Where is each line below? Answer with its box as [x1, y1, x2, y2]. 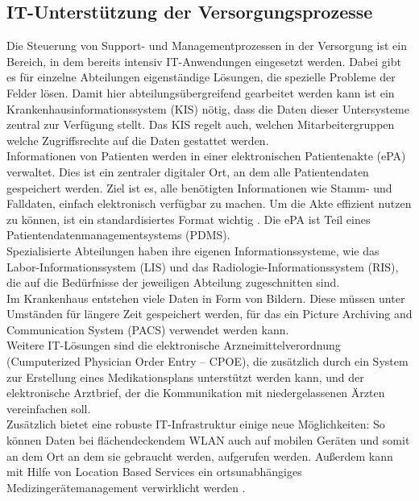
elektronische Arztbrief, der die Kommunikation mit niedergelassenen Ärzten [6, 384, 385, 401]
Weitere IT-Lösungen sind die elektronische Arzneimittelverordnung [6, 337, 341, 354]
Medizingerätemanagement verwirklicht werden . [6, 478, 246, 495]
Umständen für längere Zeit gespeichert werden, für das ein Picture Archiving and [6, 305, 413, 322]
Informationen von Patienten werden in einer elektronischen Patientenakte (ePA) [6, 147, 406, 164]
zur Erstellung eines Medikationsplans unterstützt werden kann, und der [6, 368, 364, 385]
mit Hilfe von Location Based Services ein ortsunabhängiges [6, 463, 302, 480]
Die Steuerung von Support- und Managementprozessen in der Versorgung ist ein [6, 37, 407, 54]
